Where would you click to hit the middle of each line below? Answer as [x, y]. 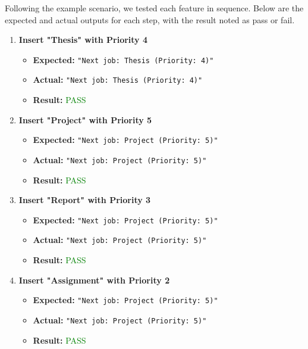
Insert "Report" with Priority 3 [85, 200]
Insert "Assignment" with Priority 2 [94, 280]
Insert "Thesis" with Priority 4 [83, 40]
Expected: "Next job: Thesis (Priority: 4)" [123, 59]
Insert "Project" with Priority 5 [85, 119]
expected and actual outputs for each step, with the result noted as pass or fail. [150, 19]
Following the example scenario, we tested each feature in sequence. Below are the [154, 8]
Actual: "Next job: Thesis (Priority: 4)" [118, 80]
